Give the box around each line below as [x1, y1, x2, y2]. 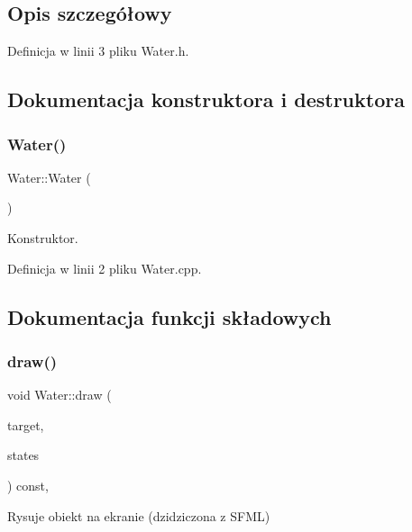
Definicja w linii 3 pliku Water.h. [7, 41, 189, 60]
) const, [7, 475, 49, 494]
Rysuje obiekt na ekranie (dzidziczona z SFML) [7, 506, 270, 525]
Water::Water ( [7, 167, 91, 186]
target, [7, 415, 44, 434]
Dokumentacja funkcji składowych [7, 302, 332, 330]
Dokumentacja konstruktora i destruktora [7, 86, 405, 113]
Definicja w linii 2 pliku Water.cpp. [7, 258, 202, 277]
